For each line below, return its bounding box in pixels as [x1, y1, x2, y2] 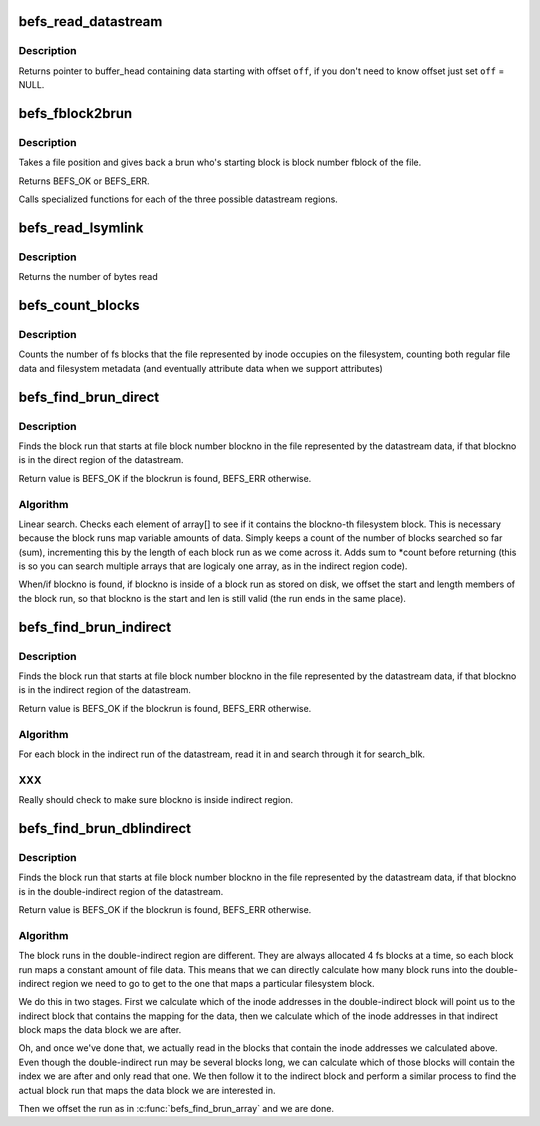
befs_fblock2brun [18, 105, 133, 122]
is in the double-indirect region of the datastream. [18, 885, 224, 897]
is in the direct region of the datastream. [18, 454, 184, 466]
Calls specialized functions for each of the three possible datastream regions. [18, 193, 339, 205]
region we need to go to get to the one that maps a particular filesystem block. [51, 977, 375, 989]
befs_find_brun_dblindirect [18, 820, 192, 837]
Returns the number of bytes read [18, 271, 159, 283]
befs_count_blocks [18, 297, 140, 314]
